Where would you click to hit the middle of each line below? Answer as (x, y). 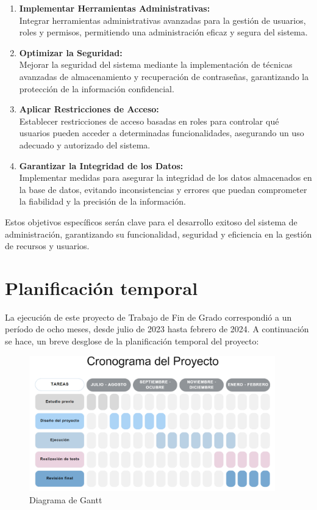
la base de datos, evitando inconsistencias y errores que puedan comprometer (163, 189)
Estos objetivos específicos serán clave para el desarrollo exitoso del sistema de (151, 221)
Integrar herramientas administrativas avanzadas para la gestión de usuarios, (162, 20)
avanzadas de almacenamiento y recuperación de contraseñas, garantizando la (164, 76)
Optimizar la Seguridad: (71, 52)
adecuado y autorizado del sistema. (85, 144)
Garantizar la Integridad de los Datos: (101, 165)
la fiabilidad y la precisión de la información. (102, 201)
